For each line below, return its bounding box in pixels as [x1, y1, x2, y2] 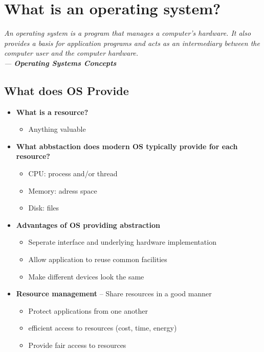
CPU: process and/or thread [28, 168, 118, 179]
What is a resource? [16, 106, 89, 117]
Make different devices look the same [28, 271, 144, 281]
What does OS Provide [4, 82, 129, 98]
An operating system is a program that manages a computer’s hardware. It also [4, 28, 251, 38]
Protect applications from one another [28, 305, 148, 316]
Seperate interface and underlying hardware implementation [28, 237, 216, 247]
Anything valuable [28, 124, 86, 134]
